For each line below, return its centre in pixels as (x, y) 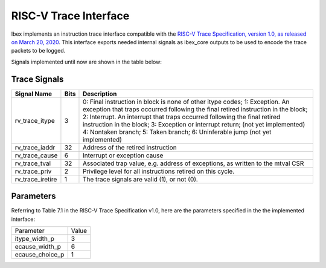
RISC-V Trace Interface (70, 16)
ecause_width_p (38, 246)
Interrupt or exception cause (123, 155)
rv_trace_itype (35, 120)
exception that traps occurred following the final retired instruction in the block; (195, 109)
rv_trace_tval (33, 163)
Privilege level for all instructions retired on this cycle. (158, 171)
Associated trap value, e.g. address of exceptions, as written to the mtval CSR (193, 163)
